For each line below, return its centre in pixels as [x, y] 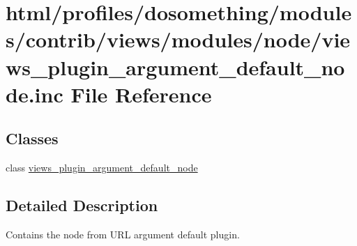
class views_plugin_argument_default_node [102, 168]
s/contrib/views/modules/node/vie [178, 39]
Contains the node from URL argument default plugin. [123, 234]
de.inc [35, 94]
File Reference [141, 94]
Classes [32, 138]
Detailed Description [82, 205]
